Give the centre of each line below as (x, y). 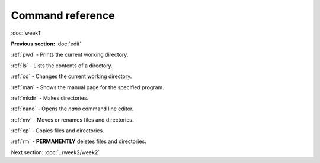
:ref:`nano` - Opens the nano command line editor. (72, 109)
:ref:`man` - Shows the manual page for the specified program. (87, 87)
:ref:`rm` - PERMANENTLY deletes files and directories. (79, 141)
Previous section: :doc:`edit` (46, 44)
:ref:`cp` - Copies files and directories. (57, 131)
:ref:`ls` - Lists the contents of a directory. (62, 66)
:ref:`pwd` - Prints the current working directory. (70, 55)
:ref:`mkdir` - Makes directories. (50, 98)
